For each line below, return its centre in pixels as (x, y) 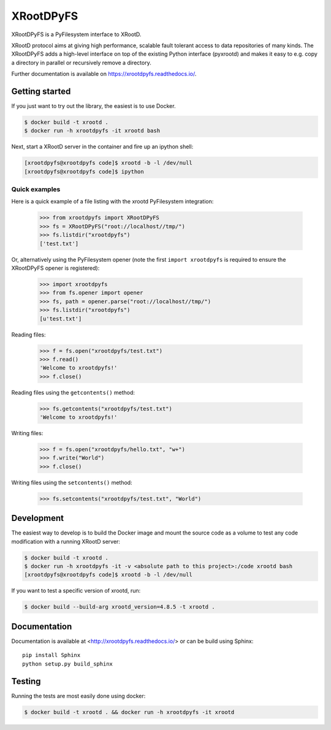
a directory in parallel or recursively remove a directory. (81, 63)
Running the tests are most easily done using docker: (78, 696)
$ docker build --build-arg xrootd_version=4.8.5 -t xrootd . (120, 607)
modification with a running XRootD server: (66, 541)
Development (38, 518)
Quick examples (36, 189)
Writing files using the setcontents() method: (72, 482)
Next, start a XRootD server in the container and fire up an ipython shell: (102, 146)
